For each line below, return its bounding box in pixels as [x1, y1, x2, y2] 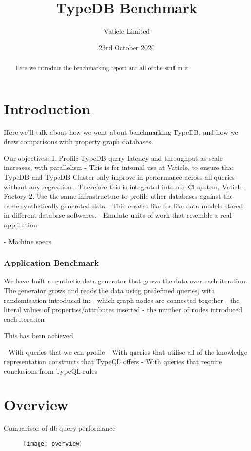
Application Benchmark [4, 257, 99, 269]
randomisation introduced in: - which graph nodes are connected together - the [4, 295, 240, 305]
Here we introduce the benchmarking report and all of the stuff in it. [15, 64, 190, 72]
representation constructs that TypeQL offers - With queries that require [4, 356, 222, 366]
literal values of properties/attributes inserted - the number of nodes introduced [4, 304, 243, 315]
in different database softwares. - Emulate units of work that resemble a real [4, 210, 232, 220]
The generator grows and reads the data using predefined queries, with [4, 285, 215, 296]
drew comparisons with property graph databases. [4, 136, 153, 147]
